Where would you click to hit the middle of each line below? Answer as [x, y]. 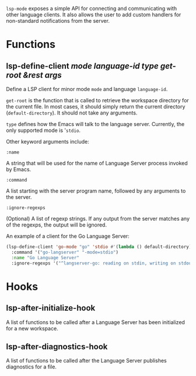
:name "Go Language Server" [45, 257]
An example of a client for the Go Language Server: [68, 236]
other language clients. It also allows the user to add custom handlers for [94, 15]
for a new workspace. [32, 328]
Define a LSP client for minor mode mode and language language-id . [87, 89]
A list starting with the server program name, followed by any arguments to [96, 191]
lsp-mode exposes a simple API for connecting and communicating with [91, 8]
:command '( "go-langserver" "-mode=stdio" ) [65, 252]
